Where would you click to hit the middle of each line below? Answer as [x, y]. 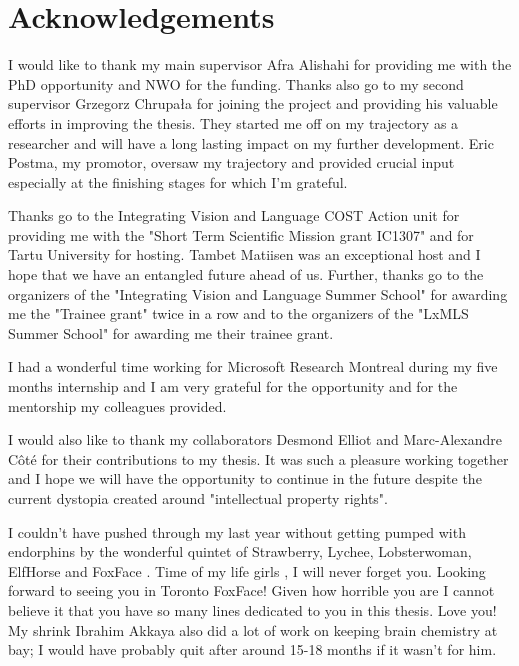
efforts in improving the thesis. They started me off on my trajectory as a [233, 122]
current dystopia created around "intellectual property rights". [198, 498]
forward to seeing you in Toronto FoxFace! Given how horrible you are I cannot [251, 590]
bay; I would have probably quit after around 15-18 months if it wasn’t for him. [252, 649]
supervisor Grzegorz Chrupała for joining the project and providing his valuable [253, 103]
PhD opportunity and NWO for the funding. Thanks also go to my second [236, 83]
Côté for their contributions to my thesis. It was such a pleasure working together [258, 458]
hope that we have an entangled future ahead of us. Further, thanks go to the [246, 274]
